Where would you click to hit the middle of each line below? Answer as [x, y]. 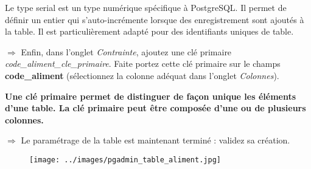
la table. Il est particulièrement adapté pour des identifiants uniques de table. [149, 31]
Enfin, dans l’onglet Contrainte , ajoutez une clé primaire [126, 51]
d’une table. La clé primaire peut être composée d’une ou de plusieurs [155, 108]
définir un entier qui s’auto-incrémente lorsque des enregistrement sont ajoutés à [155, 19]
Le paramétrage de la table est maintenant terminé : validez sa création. [155, 140]
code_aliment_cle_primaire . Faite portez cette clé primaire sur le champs [143, 64]
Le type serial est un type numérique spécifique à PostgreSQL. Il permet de [146, 7]
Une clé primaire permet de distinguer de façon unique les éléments [151, 96]
